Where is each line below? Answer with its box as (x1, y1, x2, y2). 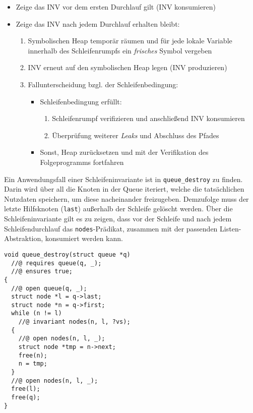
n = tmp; (18, 360, 47, 368)
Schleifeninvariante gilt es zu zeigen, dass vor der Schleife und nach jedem (4, 213, 232, 224)
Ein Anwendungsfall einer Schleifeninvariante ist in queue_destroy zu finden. (4, 173, 243, 184)
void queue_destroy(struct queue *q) (4, 251, 131, 258)
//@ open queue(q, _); (11, 284, 87, 292)
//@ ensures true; (11, 268, 73, 275)
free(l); (11, 385, 40, 393)
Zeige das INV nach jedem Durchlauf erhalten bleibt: (16, 18, 180, 29)
